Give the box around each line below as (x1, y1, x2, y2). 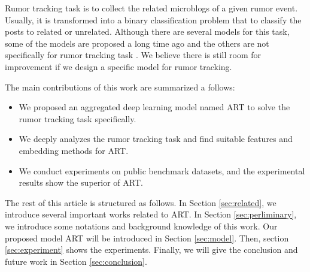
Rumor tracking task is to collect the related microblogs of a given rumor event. (5, 2, 298, 14)
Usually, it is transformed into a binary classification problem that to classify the (5, 13, 302, 26)
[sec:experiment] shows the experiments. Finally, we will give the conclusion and (5, 243, 298, 256)
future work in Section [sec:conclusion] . (5, 255, 147, 267)
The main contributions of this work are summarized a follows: (5, 80, 235, 93)
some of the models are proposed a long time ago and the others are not (5, 37, 269, 49)
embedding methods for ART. (19, 144, 129, 156)
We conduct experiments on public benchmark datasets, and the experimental (19, 164, 305, 177)
